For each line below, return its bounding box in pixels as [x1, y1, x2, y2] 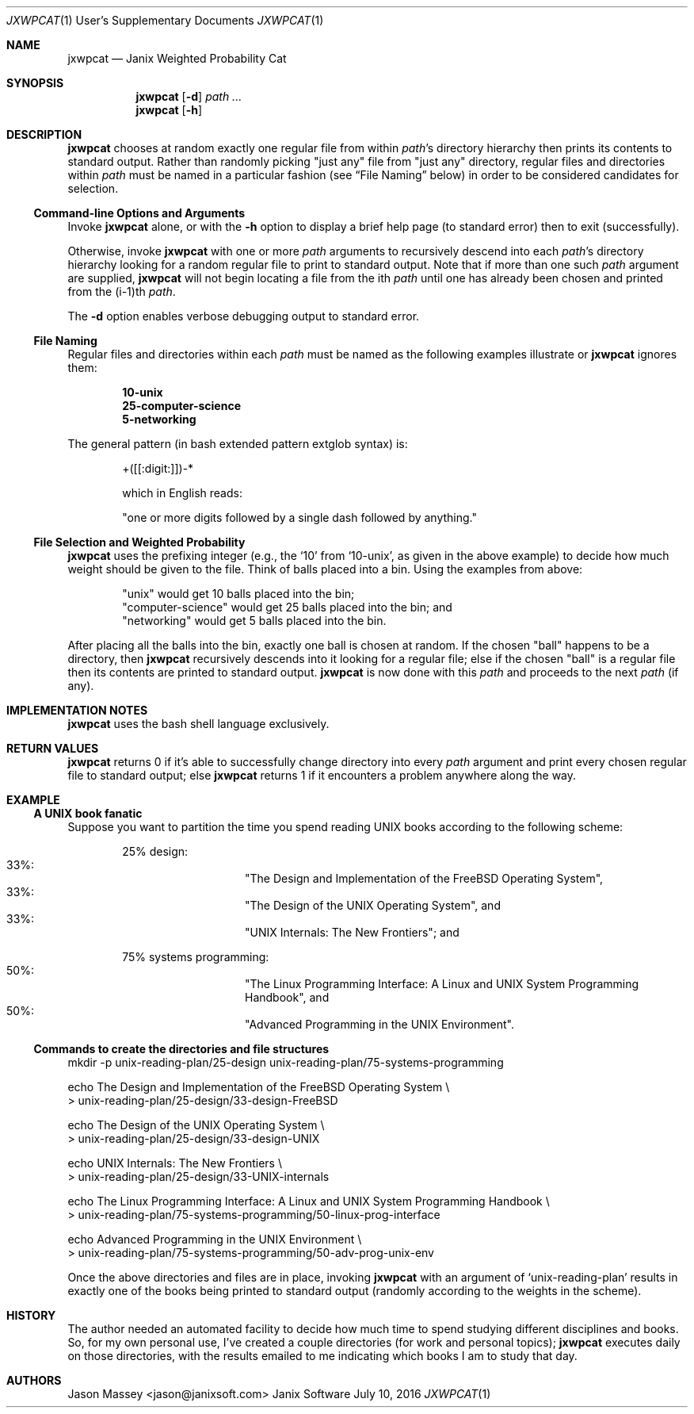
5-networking [122, 412, 196, 426]
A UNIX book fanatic [33, 807, 143, 820]
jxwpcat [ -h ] [135, 103, 203, 117]
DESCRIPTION [6, 128, 82, 141]
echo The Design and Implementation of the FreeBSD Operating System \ [67, 1080, 450, 1094]
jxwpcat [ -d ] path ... [135, 90, 242, 103]
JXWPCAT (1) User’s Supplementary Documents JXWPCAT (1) [6, 13, 324, 27]
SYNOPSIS [6, 76, 64, 90]
